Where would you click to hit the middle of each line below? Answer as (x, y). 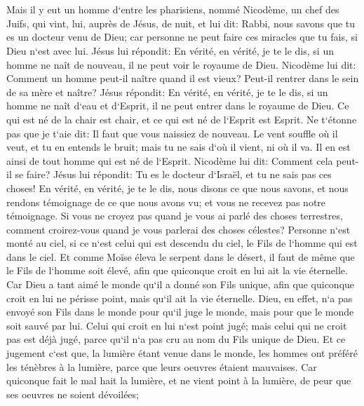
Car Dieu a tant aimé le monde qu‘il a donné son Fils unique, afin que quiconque (181, 284)
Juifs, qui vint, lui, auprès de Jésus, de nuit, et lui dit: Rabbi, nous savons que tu (181, 23)
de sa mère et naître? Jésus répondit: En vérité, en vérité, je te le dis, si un (167, 92)
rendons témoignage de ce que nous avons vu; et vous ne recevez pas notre (166, 202)
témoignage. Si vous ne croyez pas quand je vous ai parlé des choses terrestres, (175, 216)
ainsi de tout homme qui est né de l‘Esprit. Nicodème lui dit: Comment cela (170, 160)
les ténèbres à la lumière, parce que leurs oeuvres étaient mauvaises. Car (162, 366)
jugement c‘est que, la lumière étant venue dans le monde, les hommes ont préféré (182, 353)
